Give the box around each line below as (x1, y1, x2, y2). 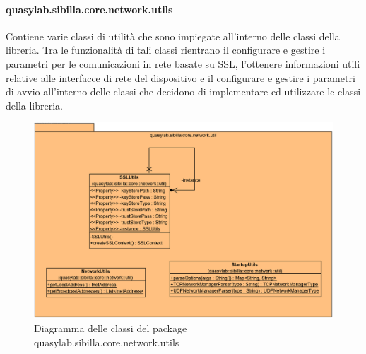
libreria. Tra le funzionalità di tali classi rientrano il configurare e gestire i (6, 42, 326, 57)
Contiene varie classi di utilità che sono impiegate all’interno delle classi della (6, 28, 340, 43)
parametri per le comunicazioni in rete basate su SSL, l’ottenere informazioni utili (6, 56, 360, 71)
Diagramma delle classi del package (34, 321, 187, 336)
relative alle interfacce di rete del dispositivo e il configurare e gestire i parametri (6, 70, 355, 85)
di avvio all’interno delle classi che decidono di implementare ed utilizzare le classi (6, 84, 361, 99)
